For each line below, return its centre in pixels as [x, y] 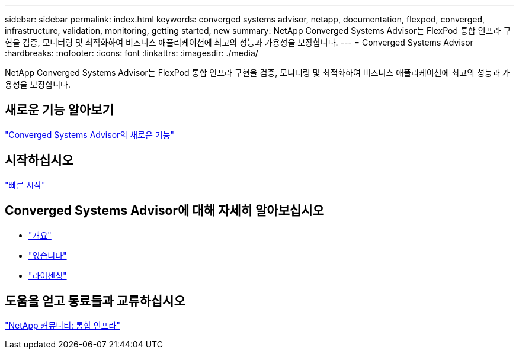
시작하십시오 [39, 160]
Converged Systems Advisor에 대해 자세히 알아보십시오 [164, 211]
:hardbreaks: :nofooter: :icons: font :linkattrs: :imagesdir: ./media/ [132, 53]
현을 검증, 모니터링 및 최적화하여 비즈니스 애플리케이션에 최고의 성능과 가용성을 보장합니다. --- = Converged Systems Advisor [239, 42]
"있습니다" [48, 255]
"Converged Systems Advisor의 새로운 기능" [89, 134]
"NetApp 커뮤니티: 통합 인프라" [63, 326]
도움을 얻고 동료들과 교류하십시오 [95, 301]
